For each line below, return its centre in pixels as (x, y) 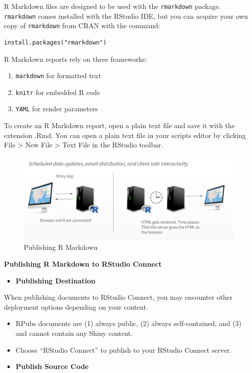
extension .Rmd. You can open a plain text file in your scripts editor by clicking (125, 135)
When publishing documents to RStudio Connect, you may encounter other (118, 297)
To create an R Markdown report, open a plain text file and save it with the (120, 125)
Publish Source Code (52, 366)
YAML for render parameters (57, 109)
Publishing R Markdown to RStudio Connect (83, 264)
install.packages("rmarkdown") (55, 42)
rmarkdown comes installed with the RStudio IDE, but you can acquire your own (126, 16)
